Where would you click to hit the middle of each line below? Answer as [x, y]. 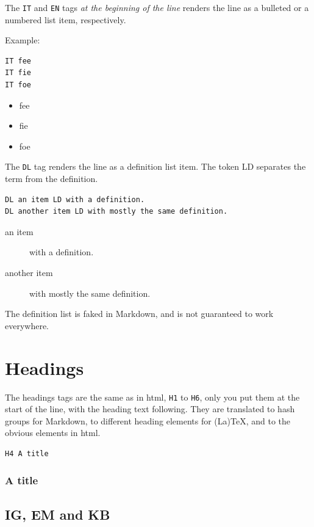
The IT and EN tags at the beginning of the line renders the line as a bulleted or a [157, 7]
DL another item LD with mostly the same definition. [116, 212]
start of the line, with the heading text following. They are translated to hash [150, 409]
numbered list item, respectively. [66, 19]
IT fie [18, 73]
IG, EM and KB [58, 514]
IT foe [18, 85]
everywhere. [27, 325]
